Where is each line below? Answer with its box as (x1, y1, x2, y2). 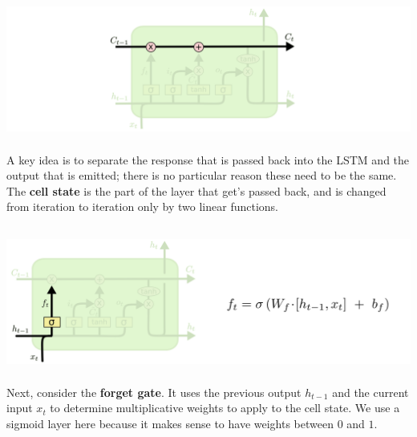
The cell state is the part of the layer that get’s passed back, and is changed (6, 182, 387, 199)
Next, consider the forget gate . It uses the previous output (6, 383, 302, 400)
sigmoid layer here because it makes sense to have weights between (6, 415, 334, 431)
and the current (332, 383, 409, 400)
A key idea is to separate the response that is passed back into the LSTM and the (6, 151, 410, 168)
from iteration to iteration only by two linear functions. (6, 198, 278, 215)
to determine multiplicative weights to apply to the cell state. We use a (50, 399, 400, 416)
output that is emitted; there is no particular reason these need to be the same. (6, 167, 397, 184)
